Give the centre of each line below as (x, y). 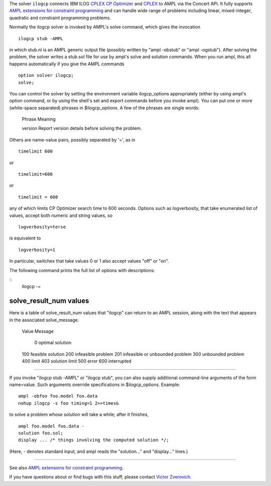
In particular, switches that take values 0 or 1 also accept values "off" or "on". (89, 261)
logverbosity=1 (37, 250)
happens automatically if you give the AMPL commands (67, 64)
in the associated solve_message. (44, 320)
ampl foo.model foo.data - (51, 426)
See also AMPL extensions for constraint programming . (66, 468)
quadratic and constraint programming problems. (60, 18)
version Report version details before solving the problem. (82, 129)
